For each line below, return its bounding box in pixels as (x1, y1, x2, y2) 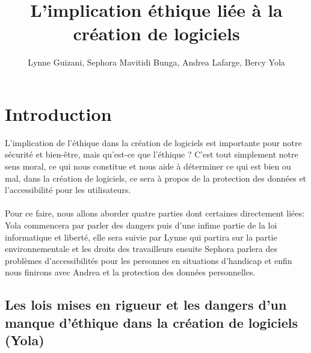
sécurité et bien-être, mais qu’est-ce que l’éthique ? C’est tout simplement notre (5, 148, 298, 161)
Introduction (5, 101, 112, 126)
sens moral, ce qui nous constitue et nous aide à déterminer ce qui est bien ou (5, 160, 291, 173)
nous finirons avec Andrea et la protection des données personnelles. (5, 266, 256, 278)
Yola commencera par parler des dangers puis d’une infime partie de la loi (5, 219, 277, 231)
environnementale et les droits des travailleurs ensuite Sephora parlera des (5, 242, 277, 255)
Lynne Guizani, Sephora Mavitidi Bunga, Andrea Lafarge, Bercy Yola (28, 56, 285, 69)
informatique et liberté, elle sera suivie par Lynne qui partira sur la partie (5, 230, 277, 243)
